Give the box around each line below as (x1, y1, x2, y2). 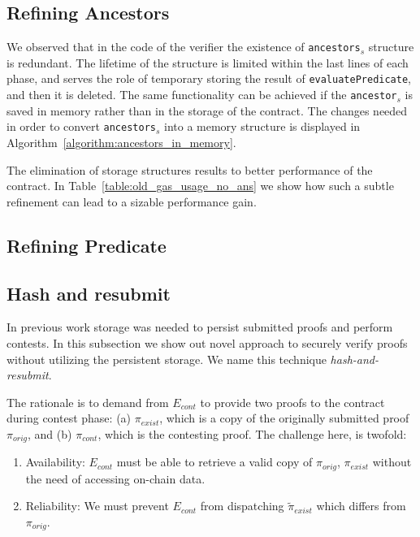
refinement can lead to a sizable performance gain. (6, 193, 257, 210)
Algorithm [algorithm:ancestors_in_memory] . (6, 134, 236, 151)
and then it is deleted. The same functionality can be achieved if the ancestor (6, 86, 397, 103)
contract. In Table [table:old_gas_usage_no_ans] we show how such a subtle (6, 177, 394, 194)
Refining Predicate (6, 232, 167, 258)
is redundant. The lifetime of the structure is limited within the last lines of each (6, 54, 409, 71)
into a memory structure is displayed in (164, 118, 361, 135)
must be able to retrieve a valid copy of (116, 453, 313, 470)
